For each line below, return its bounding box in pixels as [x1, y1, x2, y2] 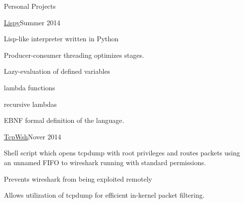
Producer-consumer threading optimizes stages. [4, 50, 144, 60]
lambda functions [4, 82, 55, 92]
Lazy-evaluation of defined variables [4, 66, 110, 76]
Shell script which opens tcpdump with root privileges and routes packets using [4, 148, 240, 158]
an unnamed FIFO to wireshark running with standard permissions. [4, 157, 206, 167]
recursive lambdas [4, 99, 57, 109]
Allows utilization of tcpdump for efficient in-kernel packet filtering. [4, 190, 205, 200]
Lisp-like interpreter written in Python [4, 34, 119, 44]
